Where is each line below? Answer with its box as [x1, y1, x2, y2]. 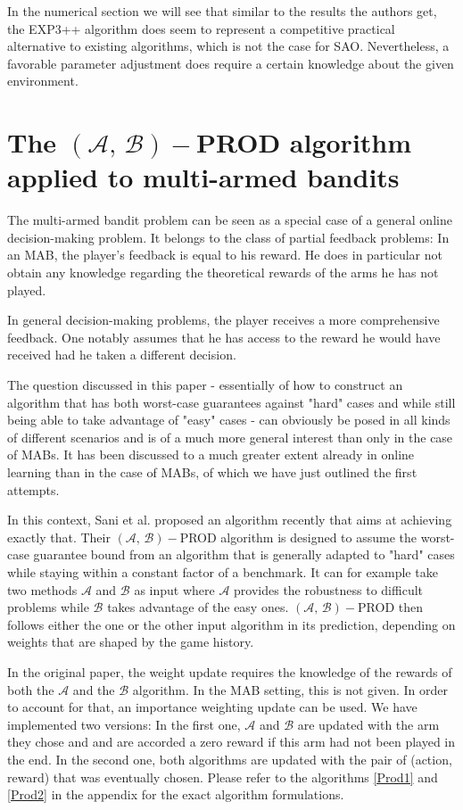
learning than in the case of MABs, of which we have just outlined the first [7, 463, 418, 481]
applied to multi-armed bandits [7, 159, 400, 195]
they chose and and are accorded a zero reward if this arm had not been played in [7, 732, 456, 751]
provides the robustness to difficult [234, 580, 423, 599]
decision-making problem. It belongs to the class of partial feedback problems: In [7, 227, 450, 246]
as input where [134, 580, 215, 599]
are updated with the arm [297, 715, 440, 733]
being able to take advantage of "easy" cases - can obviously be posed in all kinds [7, 410, 451, 429]
